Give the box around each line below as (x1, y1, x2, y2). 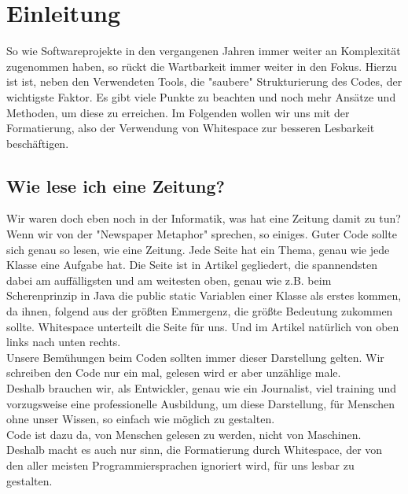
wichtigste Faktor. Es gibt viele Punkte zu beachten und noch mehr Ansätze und (6, 88, 396, 105)
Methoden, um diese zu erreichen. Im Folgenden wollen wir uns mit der (6, 104, 350, 120)
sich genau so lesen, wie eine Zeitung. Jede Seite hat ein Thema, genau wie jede (6, 241, 390, 257)
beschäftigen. (6, 135, 69, 151)
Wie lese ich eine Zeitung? (6, 173, 225, 197)
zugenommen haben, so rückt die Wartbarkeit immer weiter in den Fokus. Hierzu (6, 57, 397, 74)
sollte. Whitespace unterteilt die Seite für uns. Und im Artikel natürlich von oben (6, 318, 399, 334)
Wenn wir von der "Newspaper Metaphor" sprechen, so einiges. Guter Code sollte (6, 226, 397, 242)
